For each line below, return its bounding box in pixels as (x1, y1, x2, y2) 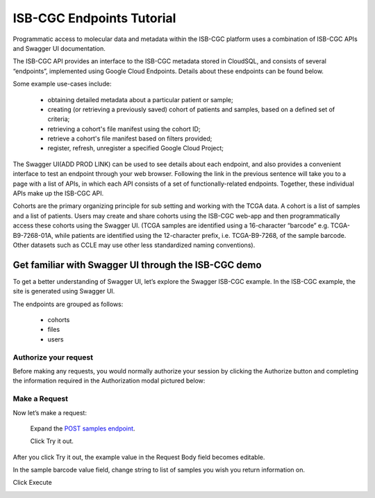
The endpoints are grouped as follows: (12, 300, 124, 308)
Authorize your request (12, 352, 94, 362)
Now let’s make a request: (12, 408, 87, 417)
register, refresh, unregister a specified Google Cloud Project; (47, 144, 224, 152)
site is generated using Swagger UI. (12, 287, 115, 296)
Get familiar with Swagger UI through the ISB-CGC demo (12, 259, 262, 271)
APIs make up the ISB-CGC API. (12, 189, 104, 198)
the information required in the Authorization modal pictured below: (12, 376, 206, 385)
